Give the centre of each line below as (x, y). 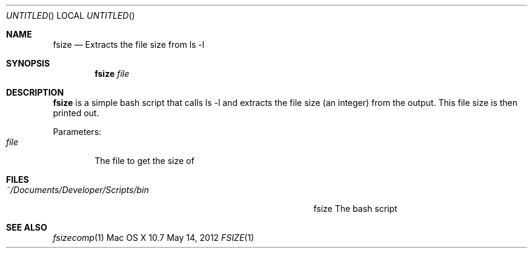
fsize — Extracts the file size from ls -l (129, 44)
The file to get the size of (145, 161)
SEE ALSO (27, 227)
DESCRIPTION (35, 92)
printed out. (76, 113)
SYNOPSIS (28, 63)
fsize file (112, 74)
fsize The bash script (355, 209)
